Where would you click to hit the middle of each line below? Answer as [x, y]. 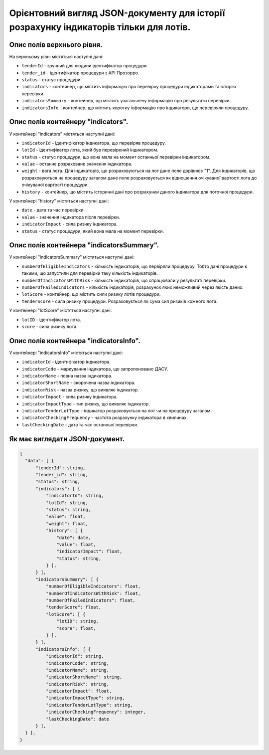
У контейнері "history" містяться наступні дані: [59, 201]
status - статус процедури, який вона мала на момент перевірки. [93, 231]
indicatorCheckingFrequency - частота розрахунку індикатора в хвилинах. [105, 418]
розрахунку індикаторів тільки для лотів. [100, 27]
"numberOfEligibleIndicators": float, [93, 586]
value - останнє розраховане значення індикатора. [77, 164]
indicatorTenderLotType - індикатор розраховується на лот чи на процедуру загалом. [117, 411]
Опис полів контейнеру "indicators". [69, 122]
